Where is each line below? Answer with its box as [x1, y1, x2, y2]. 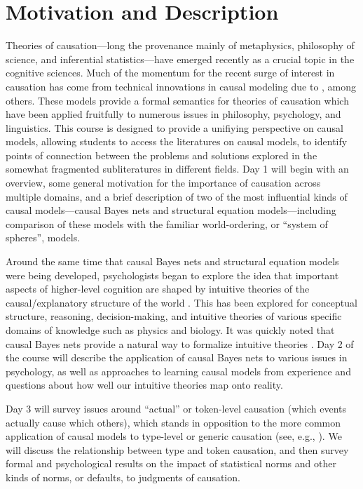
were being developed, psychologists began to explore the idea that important [6, 267, 339, 282]
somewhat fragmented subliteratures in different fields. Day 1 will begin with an [6, 161, 349, 176]
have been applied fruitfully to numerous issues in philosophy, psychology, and [6, 107, 341, 121]
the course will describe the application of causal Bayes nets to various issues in [6, 350, 348, 365]
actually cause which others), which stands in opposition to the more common [6, 415, 341, 429]
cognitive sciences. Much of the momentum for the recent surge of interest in [6, 65, 335, 80]
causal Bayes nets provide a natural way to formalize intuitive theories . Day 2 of [6, 336, 354, 351]
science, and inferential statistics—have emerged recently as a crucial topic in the [6, 51, 355, 66]
